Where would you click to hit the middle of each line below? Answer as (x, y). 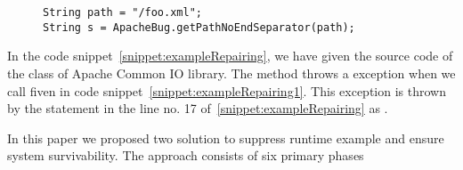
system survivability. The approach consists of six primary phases (186, 155)
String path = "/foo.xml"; (122, 12)
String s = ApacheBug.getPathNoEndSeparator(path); (199, 27)
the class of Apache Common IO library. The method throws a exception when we (231, 73)
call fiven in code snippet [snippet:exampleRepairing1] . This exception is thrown (227, 90)
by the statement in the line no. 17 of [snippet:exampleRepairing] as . (198, 108)
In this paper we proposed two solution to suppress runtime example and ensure (226, 138)
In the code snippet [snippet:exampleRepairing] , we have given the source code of (230, 56)
